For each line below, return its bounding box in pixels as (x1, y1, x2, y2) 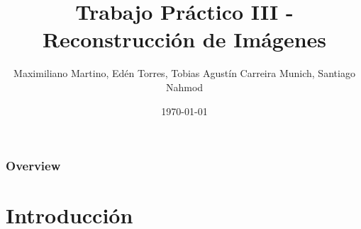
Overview (6, 157, 61, 175)
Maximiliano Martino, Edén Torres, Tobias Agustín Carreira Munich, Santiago (13, 66, 355, 81)
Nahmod (165, 79, 204, 94)
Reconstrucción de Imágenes (42, 25, 327, 54)
